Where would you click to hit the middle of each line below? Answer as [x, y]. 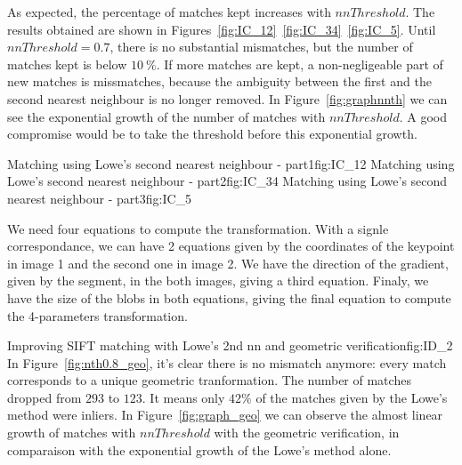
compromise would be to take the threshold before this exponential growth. [212, 134]
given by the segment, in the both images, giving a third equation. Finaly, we [218, 281]
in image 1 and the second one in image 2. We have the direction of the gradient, [228, 263]
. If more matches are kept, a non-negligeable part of [300, 64]
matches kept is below [67, 64]
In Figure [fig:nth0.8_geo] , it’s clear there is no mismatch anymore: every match [227, 362]
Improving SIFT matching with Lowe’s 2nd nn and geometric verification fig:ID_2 [230, 345]
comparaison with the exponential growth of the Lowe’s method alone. [199, 449]
